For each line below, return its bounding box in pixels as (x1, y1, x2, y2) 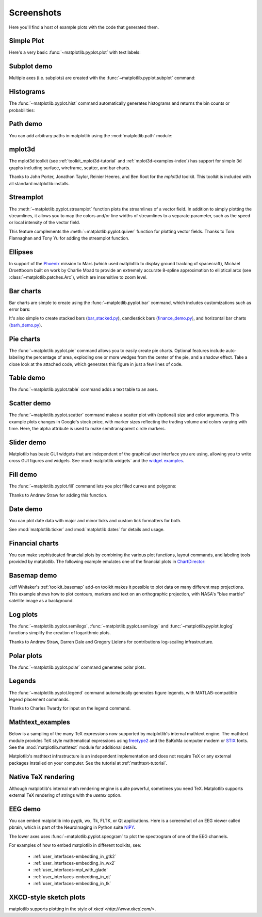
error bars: (9, 306, 31, 312)
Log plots (9, 610, 38, 618)
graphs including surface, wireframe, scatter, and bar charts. (9, 165, 131, 171)
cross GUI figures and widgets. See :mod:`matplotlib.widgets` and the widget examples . (9, 458, 184, 464)
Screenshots (9, 7, 62, 18)
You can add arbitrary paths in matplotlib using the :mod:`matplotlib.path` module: (9, 132, 173, 138)
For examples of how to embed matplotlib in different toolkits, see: (9, 842, 142, 848)
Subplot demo (9, 62, 53, 70)
